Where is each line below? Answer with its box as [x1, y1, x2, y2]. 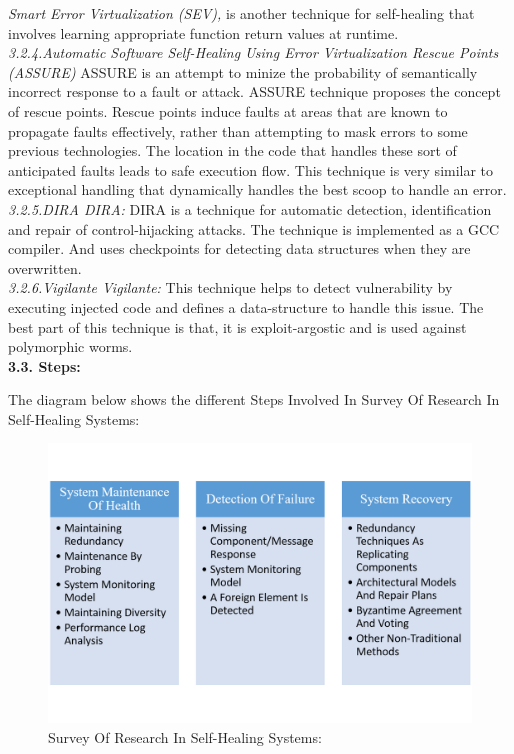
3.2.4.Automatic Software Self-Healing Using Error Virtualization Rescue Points [8, 42, 499, 63]
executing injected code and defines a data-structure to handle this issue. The [8, 296, 484, 317]
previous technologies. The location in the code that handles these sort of [8, 140, 457, 161]
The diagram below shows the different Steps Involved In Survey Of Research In [8, 389, 500, 410]
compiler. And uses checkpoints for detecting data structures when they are [8, 238, 471, 259]
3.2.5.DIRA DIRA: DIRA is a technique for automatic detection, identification [8, 198, 492, 219]
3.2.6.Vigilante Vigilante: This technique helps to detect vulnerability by [8, 277, 453, 298]
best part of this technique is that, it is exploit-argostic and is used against [8, 316, 467, 337]
